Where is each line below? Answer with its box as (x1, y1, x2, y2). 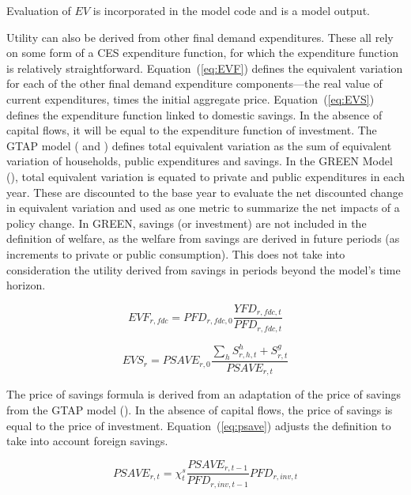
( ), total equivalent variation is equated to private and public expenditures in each (6, 168, 405, 184)
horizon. (6, 277, 46, 293)
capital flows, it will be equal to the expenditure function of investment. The (6, 122, 377, 138)
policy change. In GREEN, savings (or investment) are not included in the (6, 214, 367, 231)
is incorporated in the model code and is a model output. (92, 2, 370, 18)
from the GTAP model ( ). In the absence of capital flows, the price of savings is (6, 402, 393, 418)
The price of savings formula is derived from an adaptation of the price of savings (6, 386, 402, 402)
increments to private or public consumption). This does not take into (6, 245, 345, 262)
